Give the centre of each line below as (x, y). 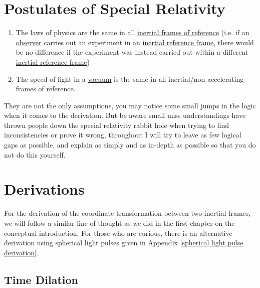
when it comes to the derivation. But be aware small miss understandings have (125, 115)
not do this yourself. (35, 154)
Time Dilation (41, 279)
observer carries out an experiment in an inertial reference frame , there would (135, 42)
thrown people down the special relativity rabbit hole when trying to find (117, 125)
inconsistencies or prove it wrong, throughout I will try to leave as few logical (123, 135)
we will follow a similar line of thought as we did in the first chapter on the (119, 223)
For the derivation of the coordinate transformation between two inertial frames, (127, 213)
